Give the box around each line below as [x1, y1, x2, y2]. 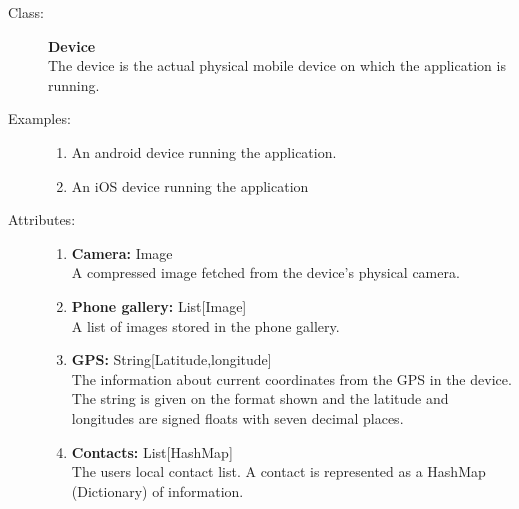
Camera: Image [71, 242, 173, 263]
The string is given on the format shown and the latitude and [71, 388, 449, 409]
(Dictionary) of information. [71, 480, 244, 501]
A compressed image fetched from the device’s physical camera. [71, 262, 460, 283]
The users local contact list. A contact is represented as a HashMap [71, 461, 486, 482]
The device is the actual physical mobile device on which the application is [48, 55, 506, 76]
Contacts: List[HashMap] [71, 441, 233, 462]
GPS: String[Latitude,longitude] [71, 349, 272, 370]
